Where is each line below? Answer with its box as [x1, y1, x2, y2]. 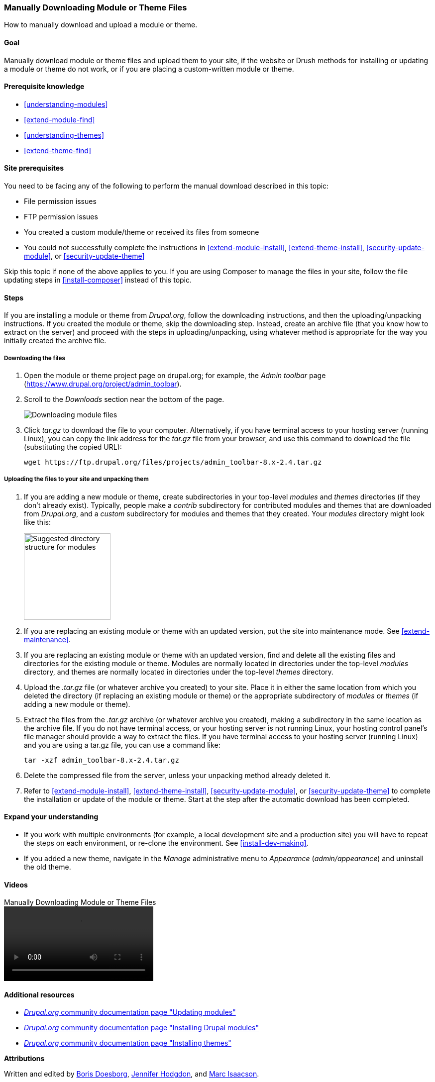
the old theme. [24, 863, 71, 872]
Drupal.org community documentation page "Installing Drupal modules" [24, 1023, 259, 1032]
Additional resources [4, 990, 75, 999]
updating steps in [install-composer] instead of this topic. [4, 276, 192, 285]
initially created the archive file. [4, 336, 107, 345]
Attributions [4, 1054, 45, 1063]
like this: [24, 517, 51, 526]
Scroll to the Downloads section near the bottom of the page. [24, 395, 224, 404]
